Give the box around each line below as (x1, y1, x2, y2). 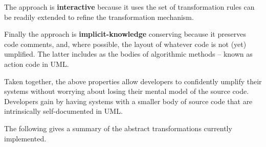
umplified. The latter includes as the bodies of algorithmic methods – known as (4, 48, 253, 59)
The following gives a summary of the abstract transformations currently (4, 122, 232, 133)
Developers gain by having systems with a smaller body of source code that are (4, 95, 253, 106)
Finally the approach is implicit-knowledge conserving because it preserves (4, 29, 246, 39)
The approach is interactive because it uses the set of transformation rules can (4, 2, 255, 12)
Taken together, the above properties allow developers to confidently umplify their (4, 76, 262, 86)
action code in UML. (4, 58, 69, 69)
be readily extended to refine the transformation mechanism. (4, 11, 194, 22)
